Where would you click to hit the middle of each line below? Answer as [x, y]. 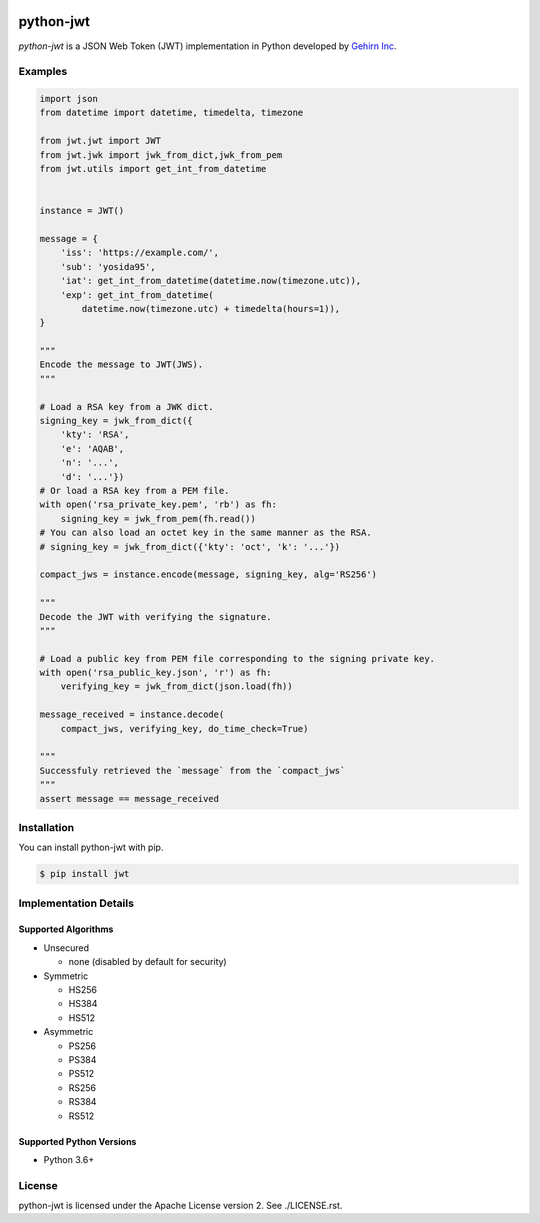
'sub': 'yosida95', [108, 266]
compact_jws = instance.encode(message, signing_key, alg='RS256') [208, 574]
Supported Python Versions [77, 1141]
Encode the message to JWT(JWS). [121, 364]
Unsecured [66, 947]
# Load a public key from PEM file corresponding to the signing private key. [237, 658]
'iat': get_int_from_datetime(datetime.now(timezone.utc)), [211, 281]
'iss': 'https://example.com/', [140, 253]
